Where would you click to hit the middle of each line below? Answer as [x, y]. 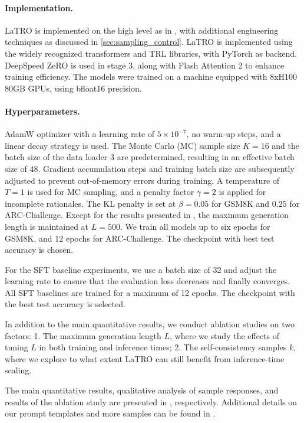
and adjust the [250, 269]
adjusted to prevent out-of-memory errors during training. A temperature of [142, 180]
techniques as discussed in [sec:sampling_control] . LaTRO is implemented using [149, 42]
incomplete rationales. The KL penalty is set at [90, 203]
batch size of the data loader [56, 157]
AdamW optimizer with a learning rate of [80, 134]
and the [285, 145]
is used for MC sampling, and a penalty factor [111, 192]
